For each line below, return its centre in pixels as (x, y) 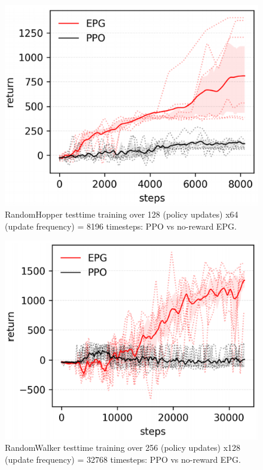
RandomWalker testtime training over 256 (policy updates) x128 (123, 448)
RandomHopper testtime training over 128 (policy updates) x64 (122, 214)
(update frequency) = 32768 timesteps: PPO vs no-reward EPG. (123, 459)
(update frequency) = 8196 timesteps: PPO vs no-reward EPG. (121, 226)
